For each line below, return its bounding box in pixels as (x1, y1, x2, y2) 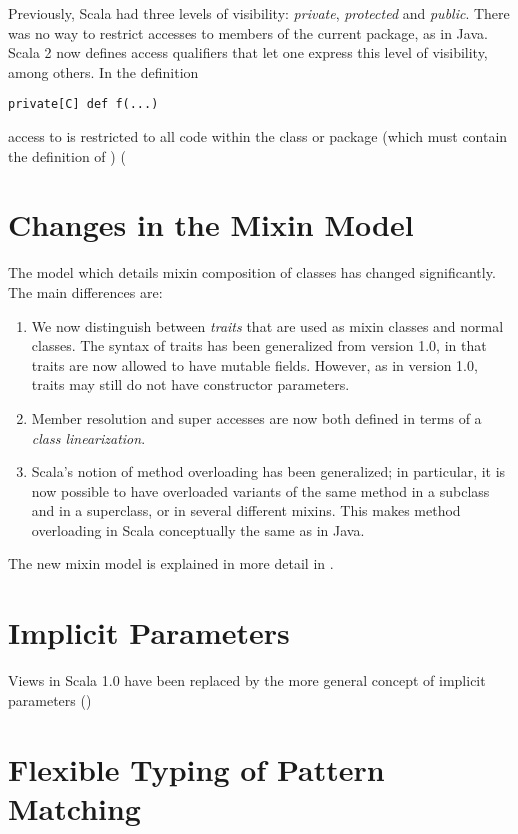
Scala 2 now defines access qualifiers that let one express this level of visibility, (8, 42, 488, 63)
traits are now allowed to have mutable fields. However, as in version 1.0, (31, 354, 478, 375)
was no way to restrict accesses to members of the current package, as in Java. (8, 22, 488, 43)
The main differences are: (8, 281, 163, 302)
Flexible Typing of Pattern (8, 748, 385, 789)
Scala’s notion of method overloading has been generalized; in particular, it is (31, 461, 506, 482)
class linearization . (31, 427, 146, 448)
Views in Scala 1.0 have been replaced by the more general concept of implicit (8, 670, 486, 691)
